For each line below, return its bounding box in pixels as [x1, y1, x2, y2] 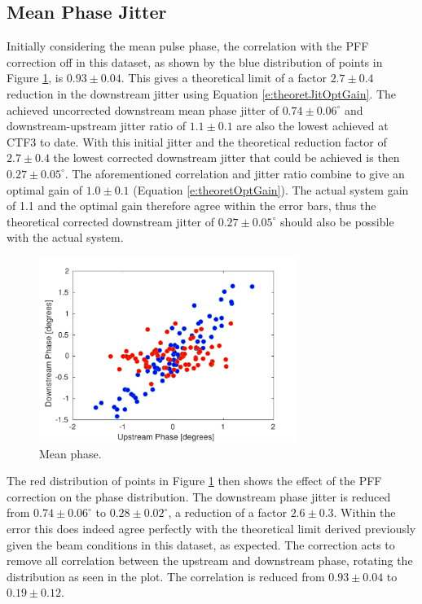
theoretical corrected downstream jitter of [7, 212, 214, 230]
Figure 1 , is [7, 69, 64, 86]
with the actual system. [7, 229, 124, 246]
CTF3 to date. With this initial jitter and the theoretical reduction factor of [7, 133, 387, 150]
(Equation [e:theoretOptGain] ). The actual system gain [133, 181, 409, 198]
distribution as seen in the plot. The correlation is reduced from [7, 567, 325, 584]
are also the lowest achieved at [236, 117, 389, 134]
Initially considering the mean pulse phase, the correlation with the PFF [7, 37, 369, 55]
